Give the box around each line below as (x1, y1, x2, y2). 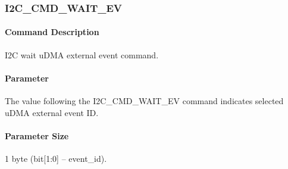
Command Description (5, 26, 99, 38)
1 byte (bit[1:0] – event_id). (5, 152, 107, 165)
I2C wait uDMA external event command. (5, 48, 159, 61)
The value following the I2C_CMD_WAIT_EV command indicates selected (5, 95, 284, 107)
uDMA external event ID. (5, 106, 99, 118)
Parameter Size (5, 129, 69, 142)
